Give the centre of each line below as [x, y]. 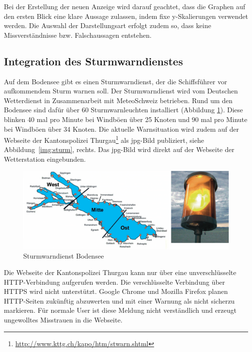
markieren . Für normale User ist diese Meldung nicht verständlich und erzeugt [120, 310]
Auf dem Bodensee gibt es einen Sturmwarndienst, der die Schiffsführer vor [116, 81]
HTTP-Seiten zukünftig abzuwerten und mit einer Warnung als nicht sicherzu [119, 300]
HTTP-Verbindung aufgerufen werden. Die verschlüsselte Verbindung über [115, 282]
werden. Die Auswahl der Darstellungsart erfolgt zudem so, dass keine [108, 25]
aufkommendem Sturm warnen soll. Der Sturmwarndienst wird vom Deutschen [121, 91]
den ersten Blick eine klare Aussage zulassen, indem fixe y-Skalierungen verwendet [126, 16]
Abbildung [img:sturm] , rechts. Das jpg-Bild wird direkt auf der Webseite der [119, 149]
